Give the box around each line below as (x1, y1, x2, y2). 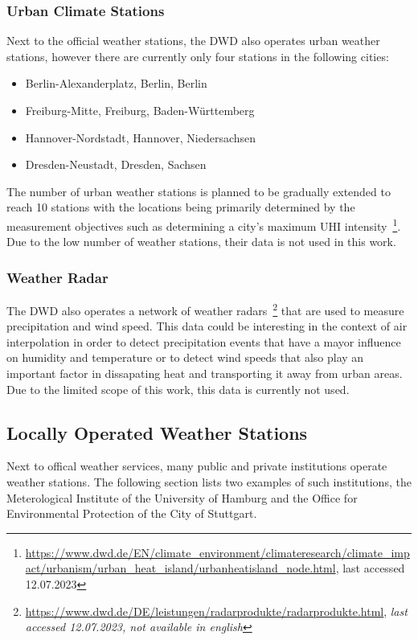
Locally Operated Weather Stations (6, 420, 308, 445)
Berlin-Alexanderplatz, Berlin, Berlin (25, 75, 207, 92)
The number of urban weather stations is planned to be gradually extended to (6, 183, 391, 199)
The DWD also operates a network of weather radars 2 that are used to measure (6, 300, 404, 318)
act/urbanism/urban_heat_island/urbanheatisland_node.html (25, 560, 336, 576)
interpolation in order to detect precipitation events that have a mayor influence (6, 333, 401, 350)
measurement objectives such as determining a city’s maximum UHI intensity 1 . (6, 215, 401, 234)
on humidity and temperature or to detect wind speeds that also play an (6, 349, 364, 366)
